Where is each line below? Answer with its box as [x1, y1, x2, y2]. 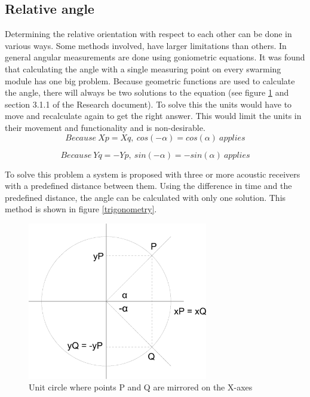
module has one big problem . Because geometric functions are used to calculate [5, 74, 295, 87]
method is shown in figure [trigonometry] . [5, 203, 157, 215]
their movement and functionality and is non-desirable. [5, 121, 205, 133]
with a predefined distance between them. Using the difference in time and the [5, 179, 292, 192]
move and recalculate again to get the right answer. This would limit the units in [5, 109, 302, 122]
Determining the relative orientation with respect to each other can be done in [5, 28, 292, 40]
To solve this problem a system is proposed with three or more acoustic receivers [5, 167, 300, 180]
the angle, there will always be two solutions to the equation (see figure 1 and [5, 86, 289, 99]
